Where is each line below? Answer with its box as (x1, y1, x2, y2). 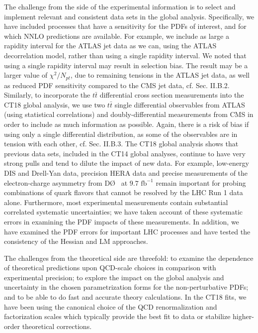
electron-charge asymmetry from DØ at (4, 177, 128, 188)
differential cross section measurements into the (99, 90, 244, 100)
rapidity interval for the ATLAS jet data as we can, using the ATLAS (4, 40, 217, 51)
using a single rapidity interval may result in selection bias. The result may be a (4, 60, 248, 70)
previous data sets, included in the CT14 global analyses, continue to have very (4, 148, 246, 158)
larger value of (4, 70, 48, 80)
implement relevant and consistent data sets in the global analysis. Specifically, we (4, 11, 255, 21)
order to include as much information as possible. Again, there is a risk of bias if (4, 118, 249, 129)
